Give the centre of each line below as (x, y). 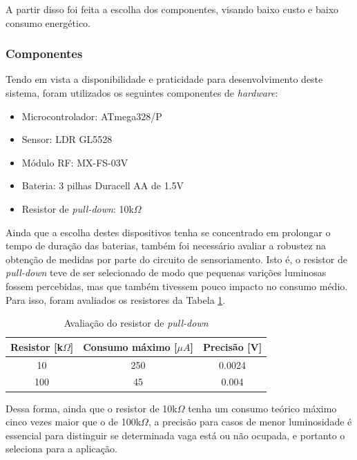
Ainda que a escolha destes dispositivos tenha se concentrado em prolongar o (168, 232)
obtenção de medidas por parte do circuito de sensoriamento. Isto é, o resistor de (176, 259)
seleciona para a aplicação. (61, 449)
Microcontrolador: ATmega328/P (92, 116)
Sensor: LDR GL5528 (67, 139)
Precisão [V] (232, 346)
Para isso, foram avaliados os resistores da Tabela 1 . (116, 299)
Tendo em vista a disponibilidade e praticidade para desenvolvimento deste (164, 79)
